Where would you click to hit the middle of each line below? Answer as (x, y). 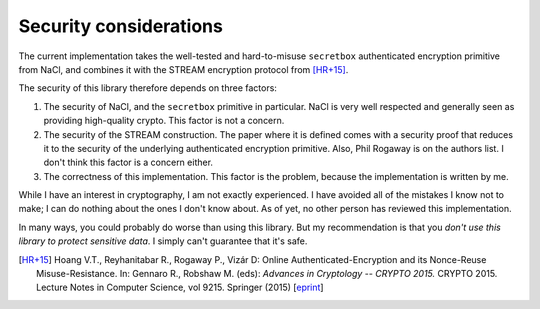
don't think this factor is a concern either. (128, 162)
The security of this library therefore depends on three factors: (147, 88)
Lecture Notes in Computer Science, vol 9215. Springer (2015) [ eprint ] (180, 287)
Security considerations (121, 26)
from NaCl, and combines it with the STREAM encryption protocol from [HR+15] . (183, 69)
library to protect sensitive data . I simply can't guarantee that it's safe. (163, 241)
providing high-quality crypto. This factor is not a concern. (164, 121)
